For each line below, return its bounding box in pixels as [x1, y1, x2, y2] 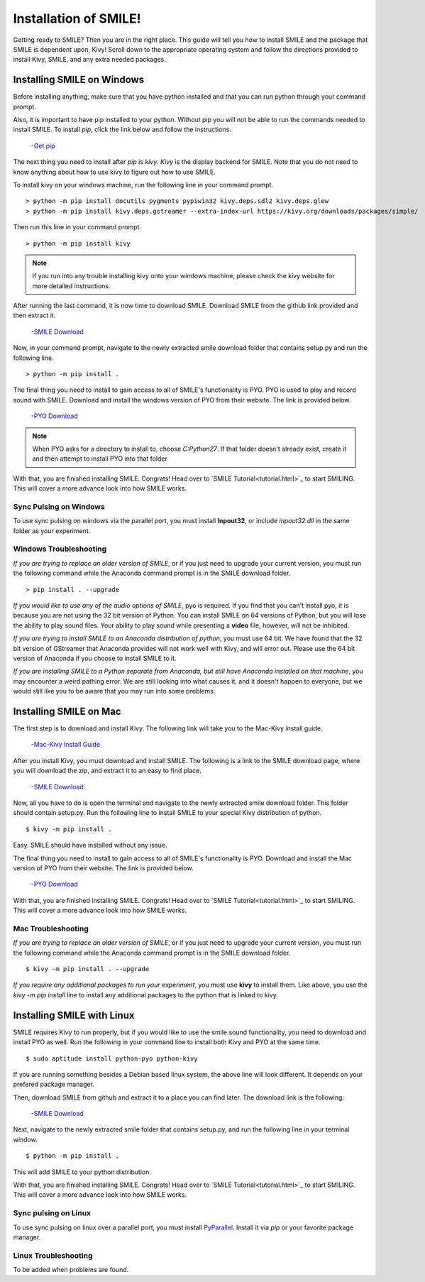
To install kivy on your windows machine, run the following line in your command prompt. [13, 180, 273, 189]
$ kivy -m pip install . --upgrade [26, 965, 150, 973]
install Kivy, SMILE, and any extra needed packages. [13, 55, 166, 64]
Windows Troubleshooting [13, 544, 106, 554]
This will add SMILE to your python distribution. [13, 1168, 152, 1176]
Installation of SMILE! [13, 11, 141, 26]
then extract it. [13, 311, 56, 319]
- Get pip [31, 141, 56, 150]
